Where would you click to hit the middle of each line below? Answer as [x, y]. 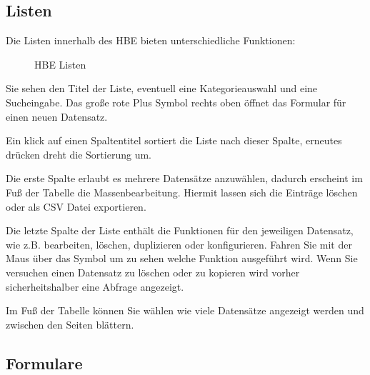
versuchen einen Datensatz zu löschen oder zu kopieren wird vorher [153, 272]
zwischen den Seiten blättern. [70, 324]
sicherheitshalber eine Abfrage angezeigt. [95, 286]
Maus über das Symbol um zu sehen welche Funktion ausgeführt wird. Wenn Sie [182, 258]
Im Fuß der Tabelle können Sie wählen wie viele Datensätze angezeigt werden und [185, 310]
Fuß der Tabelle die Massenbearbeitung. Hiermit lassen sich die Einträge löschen [182, 192]
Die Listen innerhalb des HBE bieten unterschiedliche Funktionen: [151, 40]
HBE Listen [60, 64]
